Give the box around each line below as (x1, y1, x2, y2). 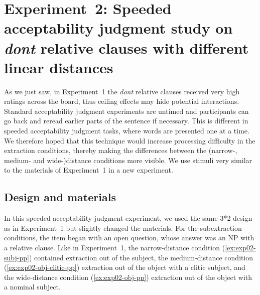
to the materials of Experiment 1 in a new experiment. (4, 165, 173, 175)
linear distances (4, 57, 113, 77)
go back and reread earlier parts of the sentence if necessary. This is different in (4, 115, 248, 126)
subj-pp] (4, 252, 29, 262)
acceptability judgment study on (4, 18, 233, 38)
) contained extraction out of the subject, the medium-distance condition (29, 252, 253, 262)
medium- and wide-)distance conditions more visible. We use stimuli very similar (4, 155, 252, 165)
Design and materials (4, 189, 116, 205)
